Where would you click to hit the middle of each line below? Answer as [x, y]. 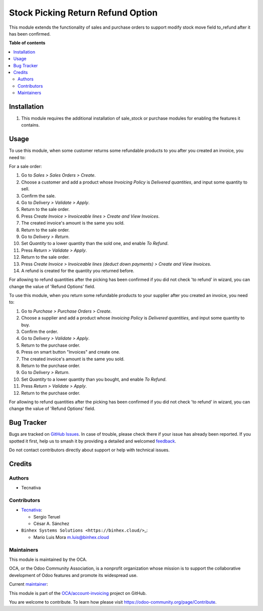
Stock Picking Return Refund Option [83, 13]
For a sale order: [26, 167]
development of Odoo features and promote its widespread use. [73, 575]
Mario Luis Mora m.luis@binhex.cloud [71, 537]
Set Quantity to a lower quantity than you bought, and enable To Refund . [94, 379]
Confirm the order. [40, 332]
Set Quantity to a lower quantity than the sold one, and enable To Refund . [95, 243]
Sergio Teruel [47, 517]
